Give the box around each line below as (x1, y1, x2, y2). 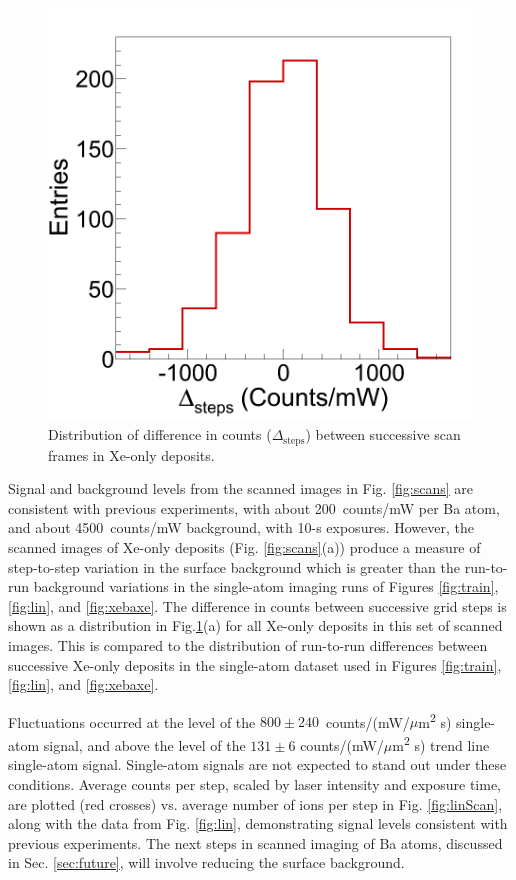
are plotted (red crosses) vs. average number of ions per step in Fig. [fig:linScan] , (8, 793, 503, 814)
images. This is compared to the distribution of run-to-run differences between (8, 635, 488, 656)
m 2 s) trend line (392, 732, 490, 755)
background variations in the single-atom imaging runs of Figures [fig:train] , (33, 576, 499, 597)
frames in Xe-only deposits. (48, 444, 215, 465)
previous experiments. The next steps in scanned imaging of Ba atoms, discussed (8, 832, 503, 853)
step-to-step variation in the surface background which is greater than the (8, 556, 461, 577)
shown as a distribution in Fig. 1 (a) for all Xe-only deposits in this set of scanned (8, 615, 503, 636)
